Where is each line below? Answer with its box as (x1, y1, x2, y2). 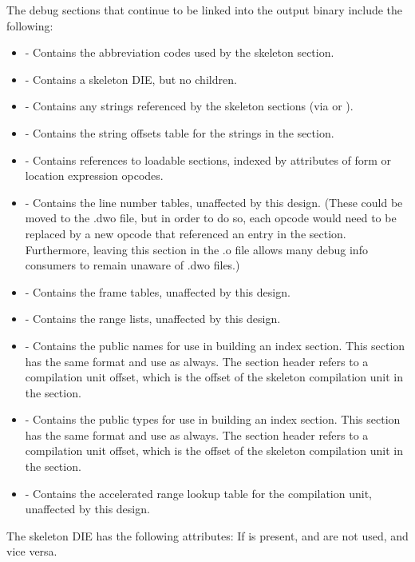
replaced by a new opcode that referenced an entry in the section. (25, 225, 346, 241)
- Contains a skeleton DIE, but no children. (25, 70, 237, 87)
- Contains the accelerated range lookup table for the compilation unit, (25, 484, 373, 501)
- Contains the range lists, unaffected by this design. (25, 310, 281, 327)
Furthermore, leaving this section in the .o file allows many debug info (25, 241, 368, 257)
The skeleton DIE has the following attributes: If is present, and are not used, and (6, 527, 409, 544)
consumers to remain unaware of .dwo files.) (25, 257, 240, 273)
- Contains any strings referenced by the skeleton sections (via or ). (25, 98, 354, 114)
